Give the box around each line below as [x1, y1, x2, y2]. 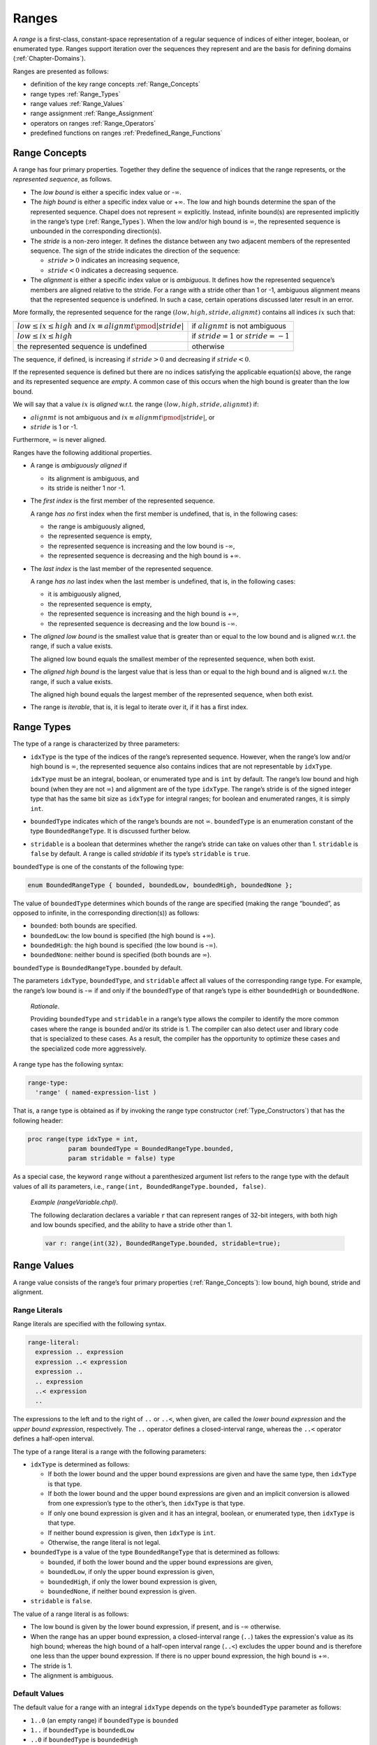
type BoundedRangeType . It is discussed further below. [30, 827, 191, 836]
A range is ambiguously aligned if [30, 461, 127, 470]
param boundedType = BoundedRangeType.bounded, [68, 1145, 234, 1153]
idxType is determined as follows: [30, 1460, 131, 1469]
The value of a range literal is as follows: [13, 1610, 129, 1618]
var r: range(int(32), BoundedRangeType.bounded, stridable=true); [45, 1240, 281, 1247]
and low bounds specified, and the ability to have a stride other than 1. [30, 1221, 232, 1229]
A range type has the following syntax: [13, 1060, 124, 1068]
